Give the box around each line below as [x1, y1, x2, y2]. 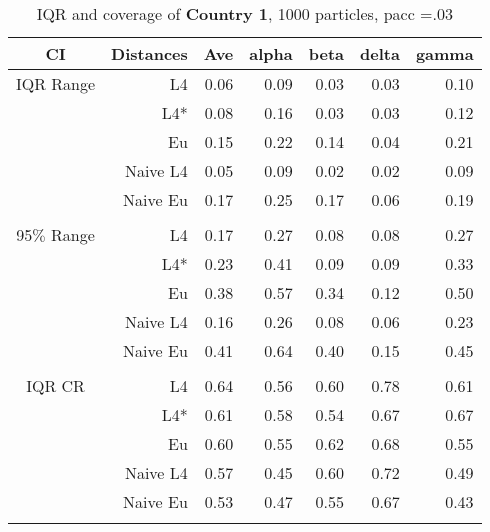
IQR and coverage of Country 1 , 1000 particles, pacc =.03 [36, 2, 453, 25]
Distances [111, 42, 188, 65]
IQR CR [26, 374, 85, 397]
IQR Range [16, 72, 96, 95]
